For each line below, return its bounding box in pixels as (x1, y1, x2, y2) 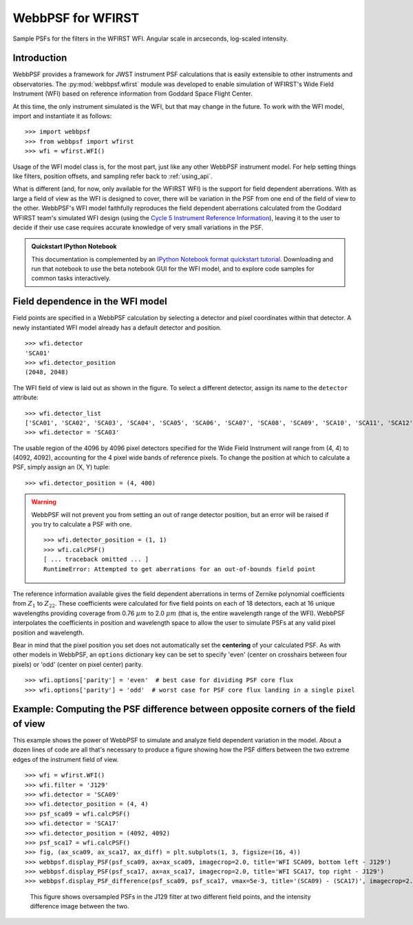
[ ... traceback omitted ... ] (43, 555, 149, 564)
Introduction (12, 52, 67, 64)
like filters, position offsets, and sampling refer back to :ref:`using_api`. (12, 172, 213, 180)
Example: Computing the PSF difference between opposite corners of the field (12, 703, 356, 715)
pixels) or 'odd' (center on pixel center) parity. (12, 660, 143, 668)
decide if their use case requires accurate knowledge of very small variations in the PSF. (12, 223, 264, 231)
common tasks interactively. (31, 274, 112, 282)
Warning (31, 498, 56, 506)
